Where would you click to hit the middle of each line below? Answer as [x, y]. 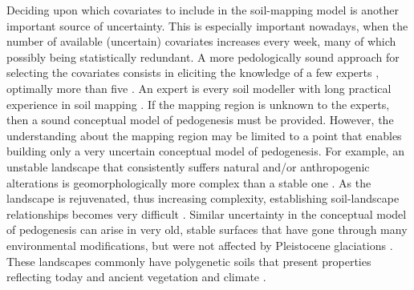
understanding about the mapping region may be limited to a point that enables [204, 135]
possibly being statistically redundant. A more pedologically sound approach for [203, 56]
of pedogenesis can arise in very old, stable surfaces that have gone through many [207, 230]
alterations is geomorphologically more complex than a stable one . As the [189, 182]
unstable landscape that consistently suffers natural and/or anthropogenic [188, 166]
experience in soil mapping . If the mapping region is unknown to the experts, [198, 104]
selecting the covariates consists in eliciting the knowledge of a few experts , [193, 72]
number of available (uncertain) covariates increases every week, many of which [201, 41]
